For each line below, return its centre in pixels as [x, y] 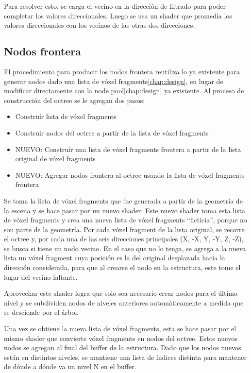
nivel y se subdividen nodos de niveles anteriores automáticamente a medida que [124, 302]
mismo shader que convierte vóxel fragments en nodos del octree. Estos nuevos [121, 338]
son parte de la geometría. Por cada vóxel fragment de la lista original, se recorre [124, 229]
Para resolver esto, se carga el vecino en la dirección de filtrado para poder [115, 6]
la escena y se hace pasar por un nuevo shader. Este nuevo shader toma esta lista [125, 210]
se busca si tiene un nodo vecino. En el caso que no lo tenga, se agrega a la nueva [125, 248]
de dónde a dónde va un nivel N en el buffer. [70, 366]
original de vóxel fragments [55, 159]
